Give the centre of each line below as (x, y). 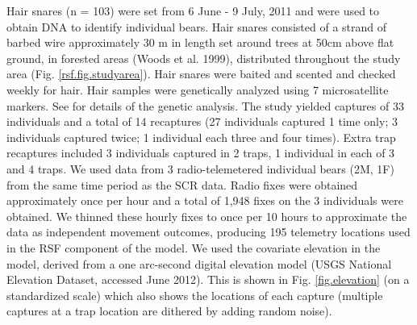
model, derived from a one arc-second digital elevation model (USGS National (199, 263)
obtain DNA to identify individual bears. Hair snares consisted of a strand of (197, 26)
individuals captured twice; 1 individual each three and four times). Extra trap (201, 137)
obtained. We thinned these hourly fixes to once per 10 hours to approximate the (207, 216)
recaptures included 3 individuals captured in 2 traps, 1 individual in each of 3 (201, 153)
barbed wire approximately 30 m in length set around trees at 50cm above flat (200, 42)
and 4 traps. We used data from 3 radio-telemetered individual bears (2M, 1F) (200, 168)
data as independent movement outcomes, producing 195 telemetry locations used (208, 232)
